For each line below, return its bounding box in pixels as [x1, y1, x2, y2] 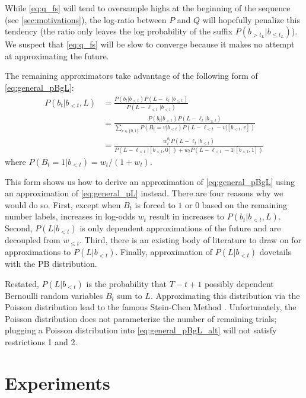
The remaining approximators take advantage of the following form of [5, 69, 258, 82]
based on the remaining [202, 198, 288, 211]
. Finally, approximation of [115, 246, 213, 258]
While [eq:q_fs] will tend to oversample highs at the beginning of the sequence [5, 2, 291, 14]
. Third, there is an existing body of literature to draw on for [79, 234, 302, 246]
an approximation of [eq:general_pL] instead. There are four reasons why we [5, 187, 283, 199]
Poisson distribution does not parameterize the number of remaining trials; [5, 312, 277, 324]
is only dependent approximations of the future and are [79, 222, 281, 234]
